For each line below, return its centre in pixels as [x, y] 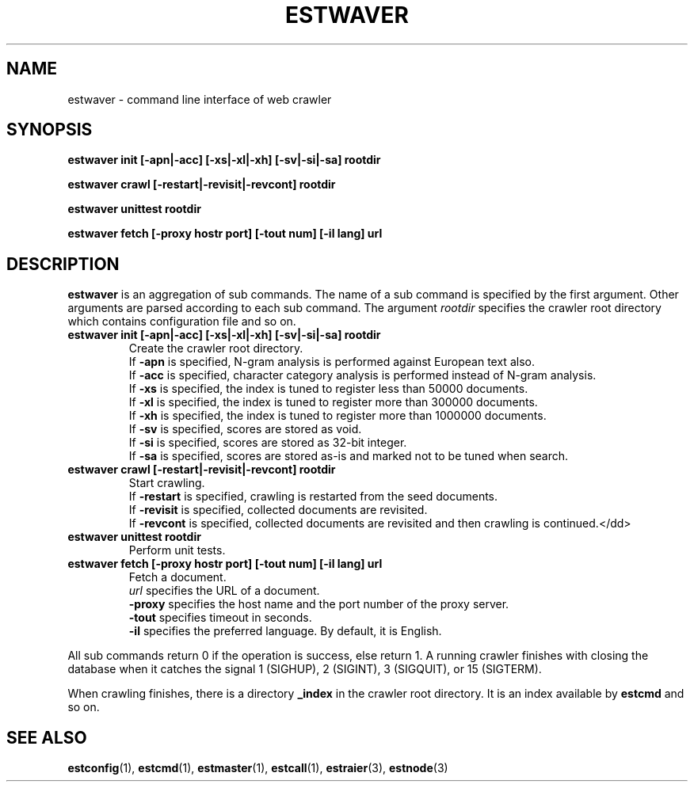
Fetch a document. [177, 577]
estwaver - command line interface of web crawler [200, 99]
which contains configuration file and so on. [182, 322]
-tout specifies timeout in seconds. [220, 618]
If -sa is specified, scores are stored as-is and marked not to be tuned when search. [349, 456]
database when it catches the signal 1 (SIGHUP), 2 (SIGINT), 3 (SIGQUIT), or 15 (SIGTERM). [305, 669]
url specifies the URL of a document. [224, 591]
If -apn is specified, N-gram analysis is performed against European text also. [332, 362]
